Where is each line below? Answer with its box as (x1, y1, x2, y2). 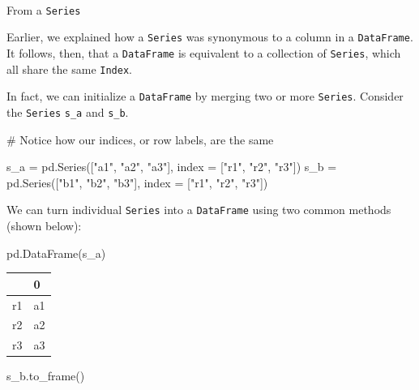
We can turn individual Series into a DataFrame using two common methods (6, 201, 391, 218)
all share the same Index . (6, 60, 132, 77)
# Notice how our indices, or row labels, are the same (6, 131, 274, 148)
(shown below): (6, 216, 82, 234)
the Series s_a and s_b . (6, 103, 129, 120)
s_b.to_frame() (6, 367, 85, 384)
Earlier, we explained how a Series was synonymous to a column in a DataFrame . (6, 28, 413, 45)
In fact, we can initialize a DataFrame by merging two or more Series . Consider (6, 88, 404, 105)
